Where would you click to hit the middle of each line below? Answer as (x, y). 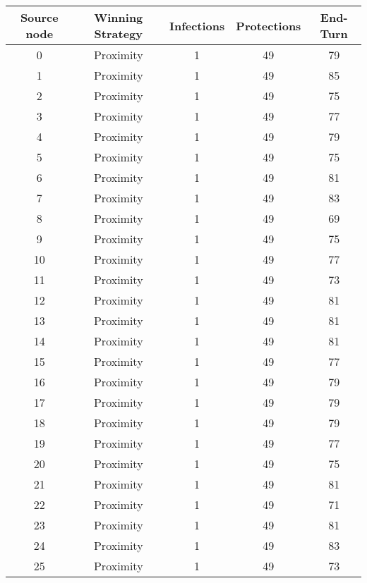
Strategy (118, 33)
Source (39, 17)
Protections (269, 25)
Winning (119, 17)
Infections (197, 25)
